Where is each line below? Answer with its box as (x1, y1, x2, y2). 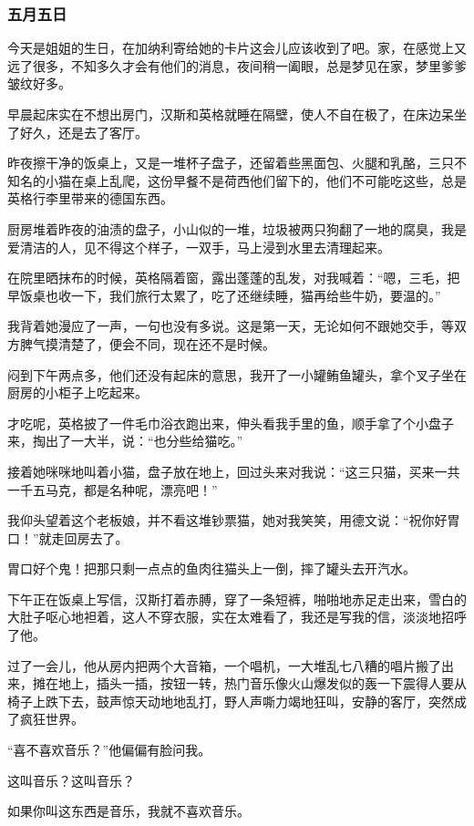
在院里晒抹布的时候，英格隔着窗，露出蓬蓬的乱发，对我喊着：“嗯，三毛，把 (7, 268, 460, 287)
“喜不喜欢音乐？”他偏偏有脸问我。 (7, 740, 211, 759)
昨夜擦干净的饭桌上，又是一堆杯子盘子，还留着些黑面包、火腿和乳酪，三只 (7, 153, 454, 172)
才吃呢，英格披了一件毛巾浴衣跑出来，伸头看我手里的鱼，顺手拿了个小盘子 (7, 413, 454, 432)
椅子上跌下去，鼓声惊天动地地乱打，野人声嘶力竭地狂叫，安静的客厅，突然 (7, 691, 454, 710)
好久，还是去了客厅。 (19, 122, 148, 141)
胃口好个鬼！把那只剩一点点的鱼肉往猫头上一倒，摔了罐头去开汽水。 (7, 559, 416, 578)
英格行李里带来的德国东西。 (7, 189, 173, 208)
